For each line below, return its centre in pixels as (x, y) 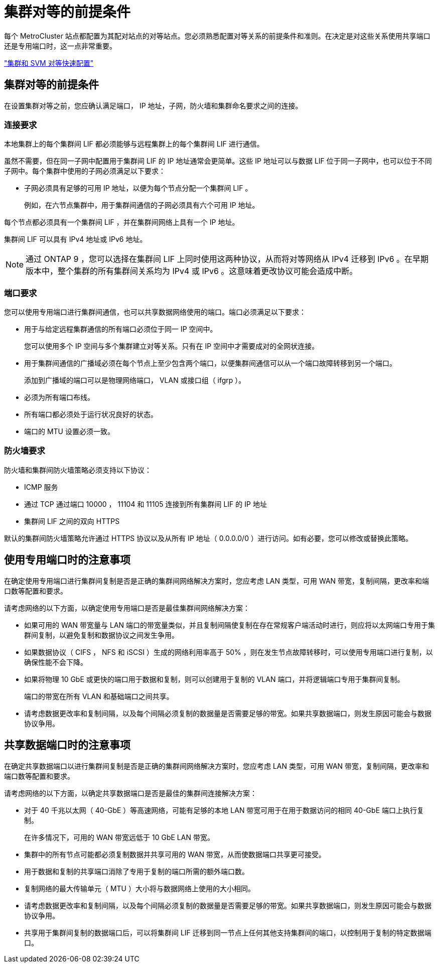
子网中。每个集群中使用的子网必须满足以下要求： (85, 171)
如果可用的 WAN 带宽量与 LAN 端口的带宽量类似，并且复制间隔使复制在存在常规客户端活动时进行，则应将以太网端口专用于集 (230, 625)
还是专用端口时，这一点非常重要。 (60, 46)
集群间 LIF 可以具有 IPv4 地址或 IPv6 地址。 (76, 239)
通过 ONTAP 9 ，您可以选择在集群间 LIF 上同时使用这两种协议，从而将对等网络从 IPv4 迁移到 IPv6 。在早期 (227, 259)
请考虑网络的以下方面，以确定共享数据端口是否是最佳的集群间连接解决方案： (130, 793)
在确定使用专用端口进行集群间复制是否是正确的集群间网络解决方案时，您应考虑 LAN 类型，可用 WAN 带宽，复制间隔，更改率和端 (217, 581)
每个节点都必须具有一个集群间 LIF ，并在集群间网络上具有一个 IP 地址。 (122, 222)
